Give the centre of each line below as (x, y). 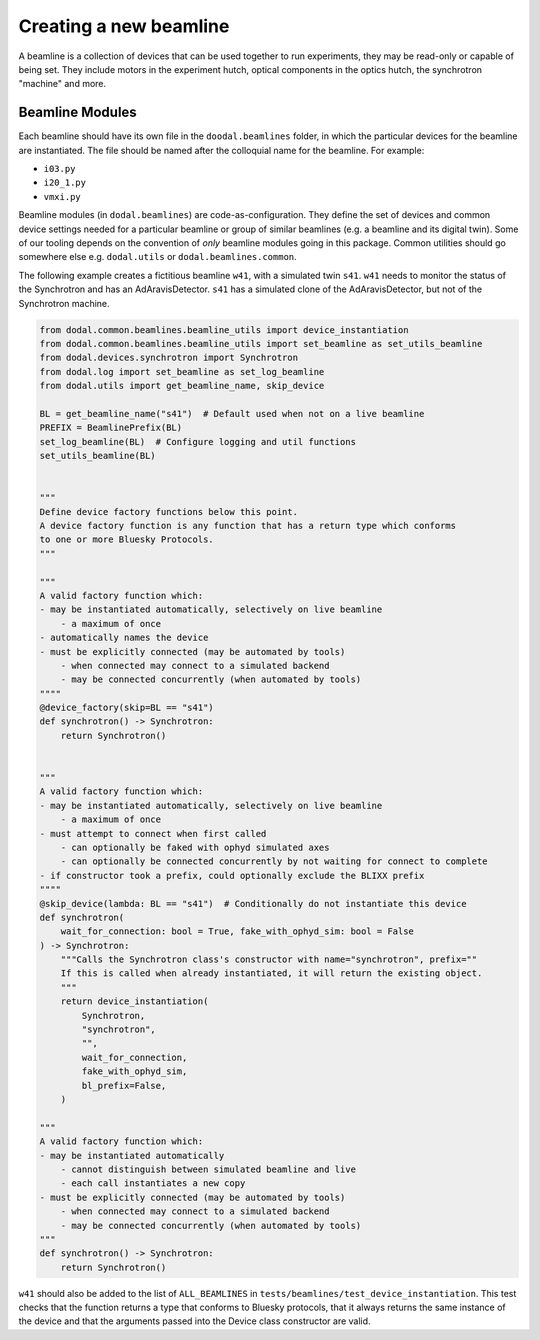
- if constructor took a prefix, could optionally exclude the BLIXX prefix (232, 875)
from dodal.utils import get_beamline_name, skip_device (182, 386)
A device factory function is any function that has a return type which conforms (248, 525)
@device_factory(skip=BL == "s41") (126, 708)
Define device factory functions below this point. (169, 511)
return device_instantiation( (134, 1001)
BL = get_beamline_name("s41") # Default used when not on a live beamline (232, 413)
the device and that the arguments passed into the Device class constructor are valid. (194, 1321)
